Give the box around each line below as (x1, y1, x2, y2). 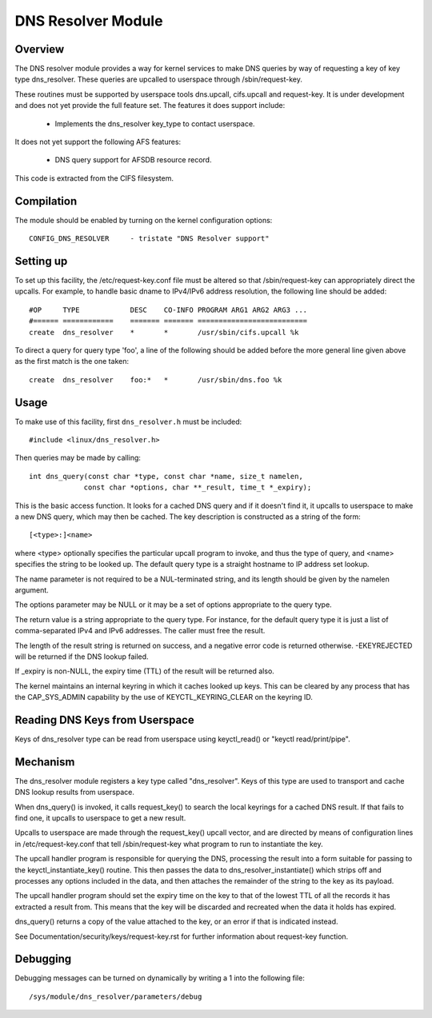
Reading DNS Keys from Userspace (14, 713, 195, 727)
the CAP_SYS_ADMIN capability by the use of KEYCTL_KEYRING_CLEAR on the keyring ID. (14, 693, 314, 702)
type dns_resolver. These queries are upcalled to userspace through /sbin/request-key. (14, 74, 303, 84)
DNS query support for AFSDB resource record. (54, 155, 212, 165)
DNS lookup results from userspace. (14, 788, 135, 797)
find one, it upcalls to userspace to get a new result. (14, 813, 186, 823)
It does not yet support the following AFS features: (14, 137, 182, 147)
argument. (14, 585, 50, 595)
